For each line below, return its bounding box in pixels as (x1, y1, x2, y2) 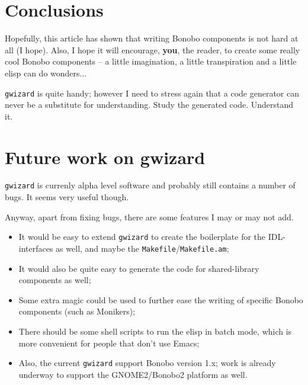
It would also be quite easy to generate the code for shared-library (18, 262, 259, 274)
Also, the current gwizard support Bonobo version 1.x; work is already (18, 357, 276, 369)
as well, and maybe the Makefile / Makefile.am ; (56, 242, 229, 254)
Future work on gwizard (5, 145, 206, 169)
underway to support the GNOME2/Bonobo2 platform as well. (18, 368, 248, 380)
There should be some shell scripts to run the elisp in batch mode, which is (18, 325, 292, 337)
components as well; (18, 274, 91, 286)
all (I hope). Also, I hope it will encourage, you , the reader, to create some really (5, 43, 300, 56)
